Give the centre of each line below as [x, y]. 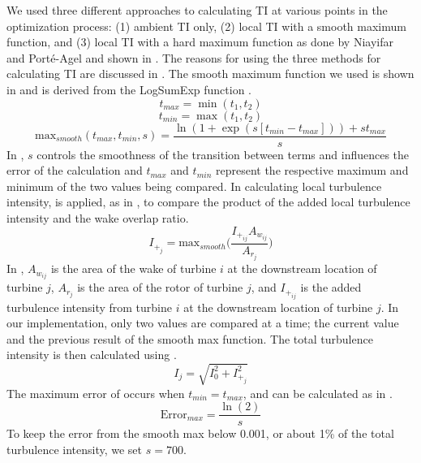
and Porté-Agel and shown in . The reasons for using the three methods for [194, 57]
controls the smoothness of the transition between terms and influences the [223, 154]
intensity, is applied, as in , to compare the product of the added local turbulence [208, 202]
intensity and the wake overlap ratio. [98, 218]
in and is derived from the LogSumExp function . [129, 89]
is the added [331, 287]
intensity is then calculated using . [92, 355]
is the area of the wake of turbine [133, 268]
